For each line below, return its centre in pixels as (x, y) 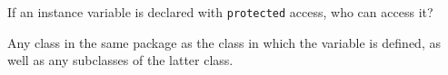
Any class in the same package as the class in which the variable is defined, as (224, 42)
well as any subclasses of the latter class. (120, 60)
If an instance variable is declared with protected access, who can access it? (220, 12)
